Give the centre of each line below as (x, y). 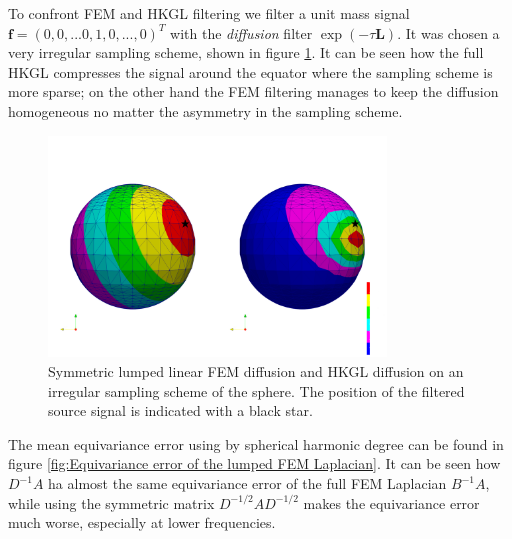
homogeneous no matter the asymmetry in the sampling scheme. (205, 110)
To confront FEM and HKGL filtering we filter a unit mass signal (209, 13)
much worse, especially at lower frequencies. (142, 522)
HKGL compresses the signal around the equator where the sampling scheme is (250, 71)
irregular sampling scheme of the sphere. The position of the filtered (256, 390)
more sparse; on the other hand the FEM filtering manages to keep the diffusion (253, 91)
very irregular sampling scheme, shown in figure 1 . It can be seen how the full (246, 52)
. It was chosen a (448, 32)
